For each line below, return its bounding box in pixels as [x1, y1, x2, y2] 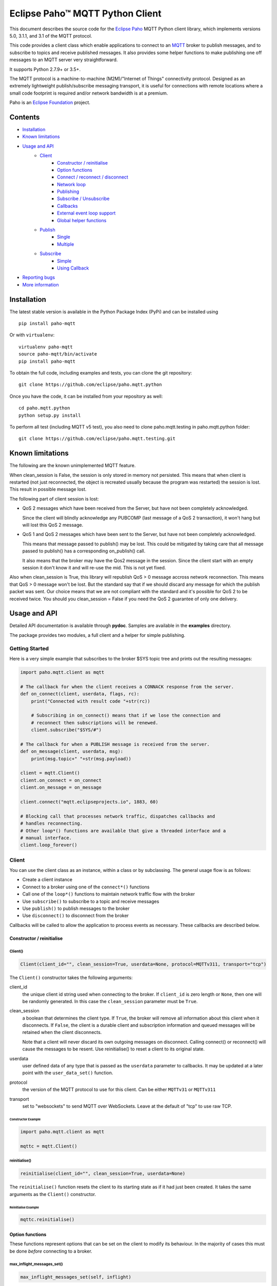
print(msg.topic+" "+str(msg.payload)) [31, 756, 132, 761]
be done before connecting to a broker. [9, 1248, 92, 1254]
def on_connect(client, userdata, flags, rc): [20, 691, 140, 697]
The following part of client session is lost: [9, 495, 99, 502]
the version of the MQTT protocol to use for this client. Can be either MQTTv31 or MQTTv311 [22, 1086, 216, 1093]
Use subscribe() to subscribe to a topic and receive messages [22, 898, 160, 904]
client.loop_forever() [20, 842, 77, 848]
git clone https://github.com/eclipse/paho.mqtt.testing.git [18, 436, 175, 442]
